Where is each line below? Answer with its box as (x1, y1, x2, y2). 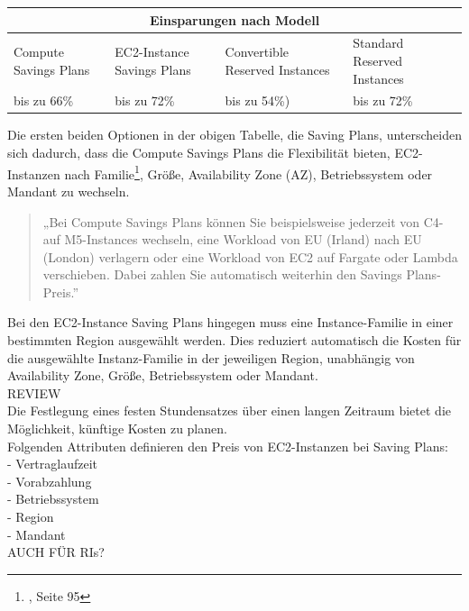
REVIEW (7, 383, 61, 402)
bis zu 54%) (225, 91, 290, 110)
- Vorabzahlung (7, 471, 92, 490)
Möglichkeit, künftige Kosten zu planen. (7, 419, 227, 438)
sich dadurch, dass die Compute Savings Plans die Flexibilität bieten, (7, 143, 391, 162)
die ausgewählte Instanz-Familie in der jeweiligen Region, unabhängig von (7, 348, 415, 367)
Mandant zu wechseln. (7, 181, 130, 200)
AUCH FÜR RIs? (7, 543, 105, 561)
